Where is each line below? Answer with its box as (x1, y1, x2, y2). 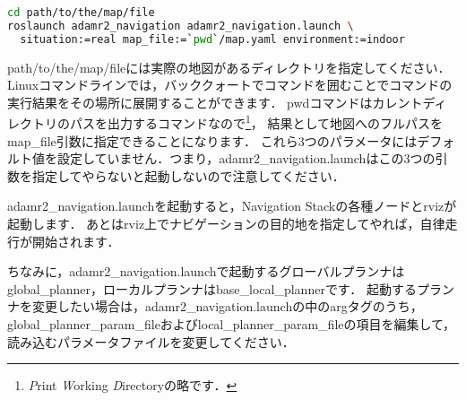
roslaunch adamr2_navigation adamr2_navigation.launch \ (7, 19, 354, 32)
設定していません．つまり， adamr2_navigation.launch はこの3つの (56, 149, 436, 168)
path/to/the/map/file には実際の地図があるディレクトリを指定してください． (7, 57, 451, 76)
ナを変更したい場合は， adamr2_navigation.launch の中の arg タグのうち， (7, 297, 423, 316)
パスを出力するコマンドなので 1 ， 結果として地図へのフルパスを (69, 111, 444, 133)
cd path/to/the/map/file (7, 6, 155, 19)
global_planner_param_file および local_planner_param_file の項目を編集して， (7, 315, 456, 333)
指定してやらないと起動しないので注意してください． (31, 166, 345, 185)
